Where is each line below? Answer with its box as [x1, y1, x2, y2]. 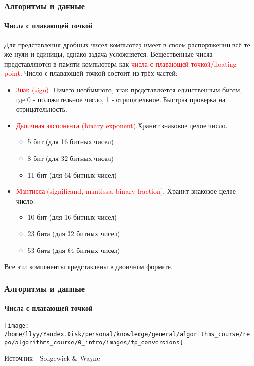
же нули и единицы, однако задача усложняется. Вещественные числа [4, 49, 213, 59]
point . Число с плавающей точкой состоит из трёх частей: [4, 68, 178, 78]
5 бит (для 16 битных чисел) [27, 137, 114, 147]
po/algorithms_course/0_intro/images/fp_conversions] [4, 339, 184, 346]
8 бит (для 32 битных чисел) [27, 153, 114, 163]
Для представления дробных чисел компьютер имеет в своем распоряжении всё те [4, 39, 250, 49]
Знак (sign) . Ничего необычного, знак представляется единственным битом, [16, 85, 242, 95]
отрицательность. [16, 104, 67, 114]
